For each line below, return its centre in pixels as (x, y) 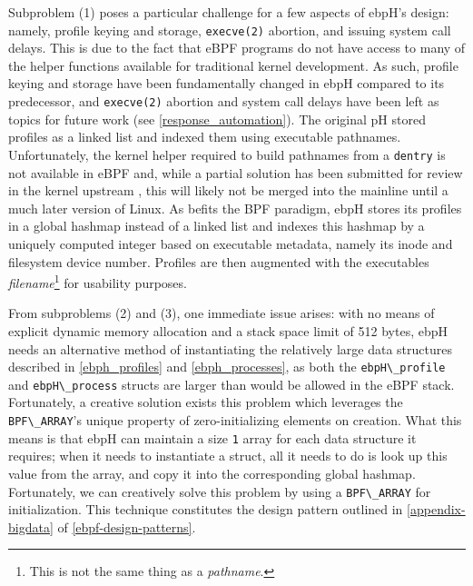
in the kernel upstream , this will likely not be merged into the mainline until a (228, 190)
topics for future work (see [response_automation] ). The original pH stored (217, 119)
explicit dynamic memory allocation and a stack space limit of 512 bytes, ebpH (228, 330)
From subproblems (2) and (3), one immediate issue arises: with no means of (222, 313)
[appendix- (436, 509)
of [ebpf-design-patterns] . (127, 526)
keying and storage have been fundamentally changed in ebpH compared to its (227, 83)
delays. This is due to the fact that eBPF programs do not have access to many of (237, 48)
